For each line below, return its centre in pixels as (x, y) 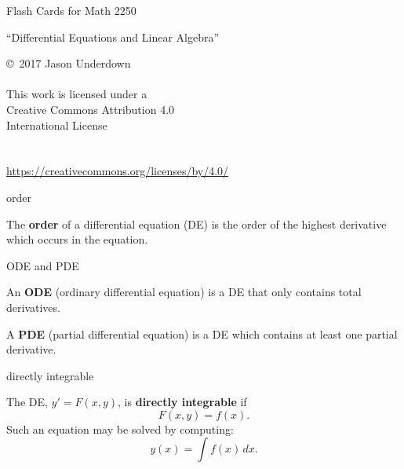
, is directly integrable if (182, 402)
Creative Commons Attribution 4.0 (91, 109)
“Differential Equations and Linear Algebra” (113, 37)
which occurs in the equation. (77, 239)
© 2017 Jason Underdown (69, 63)
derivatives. (33, 307)
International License (57, 125)
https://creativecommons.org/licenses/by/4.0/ (118, 171)
